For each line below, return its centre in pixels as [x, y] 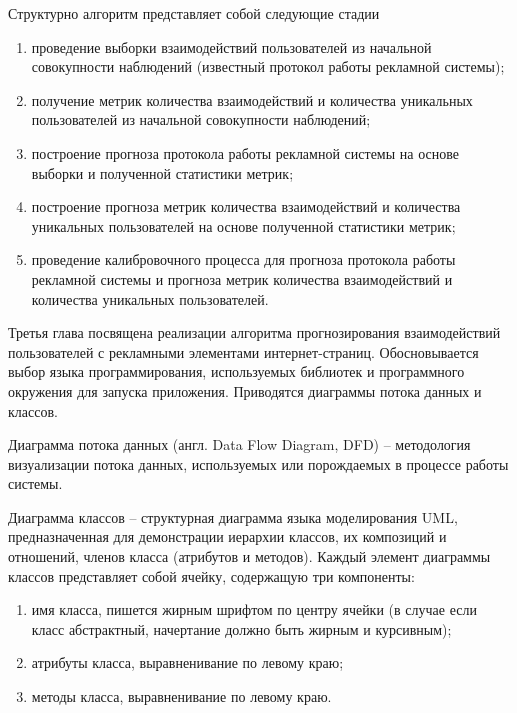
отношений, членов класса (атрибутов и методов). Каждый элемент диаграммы [249, 556]
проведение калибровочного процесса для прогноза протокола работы [243, 259]
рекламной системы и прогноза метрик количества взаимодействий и [242, 278]
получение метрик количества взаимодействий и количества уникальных [252, 99]
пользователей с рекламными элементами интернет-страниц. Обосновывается [243, 351]
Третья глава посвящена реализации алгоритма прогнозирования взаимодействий [254, 332]
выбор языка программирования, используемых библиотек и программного [236, 371]
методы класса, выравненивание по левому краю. [181, 696]
